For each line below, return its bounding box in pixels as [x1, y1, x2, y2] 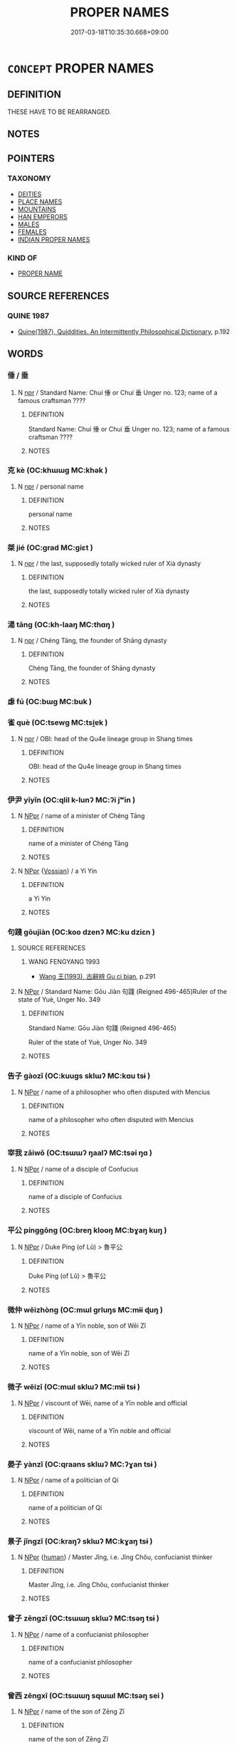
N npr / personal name [17, 482, 84, 491]
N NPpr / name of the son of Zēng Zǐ [17, 1707, 125, 1716]
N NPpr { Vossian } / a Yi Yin [17, 866, 98, 875]
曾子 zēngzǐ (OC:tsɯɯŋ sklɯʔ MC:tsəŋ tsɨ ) [7, 1613, 160, 1623]
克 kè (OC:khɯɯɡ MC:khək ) [7, 466, 108, 476]
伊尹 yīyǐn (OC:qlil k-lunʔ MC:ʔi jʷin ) [7, 795, 136, 805]
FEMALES [17, 227, 48, 236]
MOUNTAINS [17, 204, 56, 214]
